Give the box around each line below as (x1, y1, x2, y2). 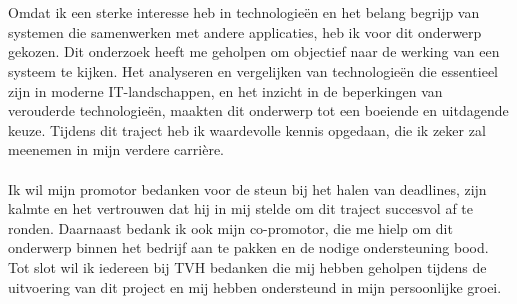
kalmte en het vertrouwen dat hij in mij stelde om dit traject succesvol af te (8, 198, 474, 219)
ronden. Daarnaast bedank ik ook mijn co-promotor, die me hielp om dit (8, 217, 453, 238)
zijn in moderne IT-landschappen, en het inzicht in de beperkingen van (8, 80, 443, 101)
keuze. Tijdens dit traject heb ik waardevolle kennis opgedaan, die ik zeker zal (8, 119, 486, 140)
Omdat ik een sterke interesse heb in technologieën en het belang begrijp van (8, 2, 480, 23)
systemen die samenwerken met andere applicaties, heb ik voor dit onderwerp (8, 21, 482, 42)
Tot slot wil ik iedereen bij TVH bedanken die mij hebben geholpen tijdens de (8, 256, 487, 277)
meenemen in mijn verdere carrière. (8, 139, 225, 160)
